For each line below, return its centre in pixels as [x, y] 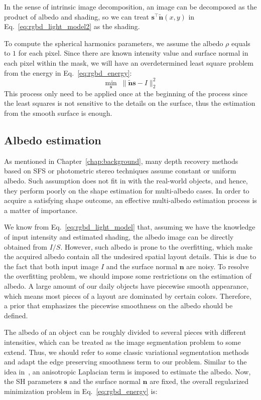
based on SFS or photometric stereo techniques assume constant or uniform [120, 171]
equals [241, 43]
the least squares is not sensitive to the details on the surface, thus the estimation [130, 103]
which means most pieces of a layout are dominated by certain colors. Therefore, [128, 295]
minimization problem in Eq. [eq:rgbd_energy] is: [81, 391]
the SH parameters [33, 381]
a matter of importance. [41, 210]
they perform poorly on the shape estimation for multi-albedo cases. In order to [127, 190]
